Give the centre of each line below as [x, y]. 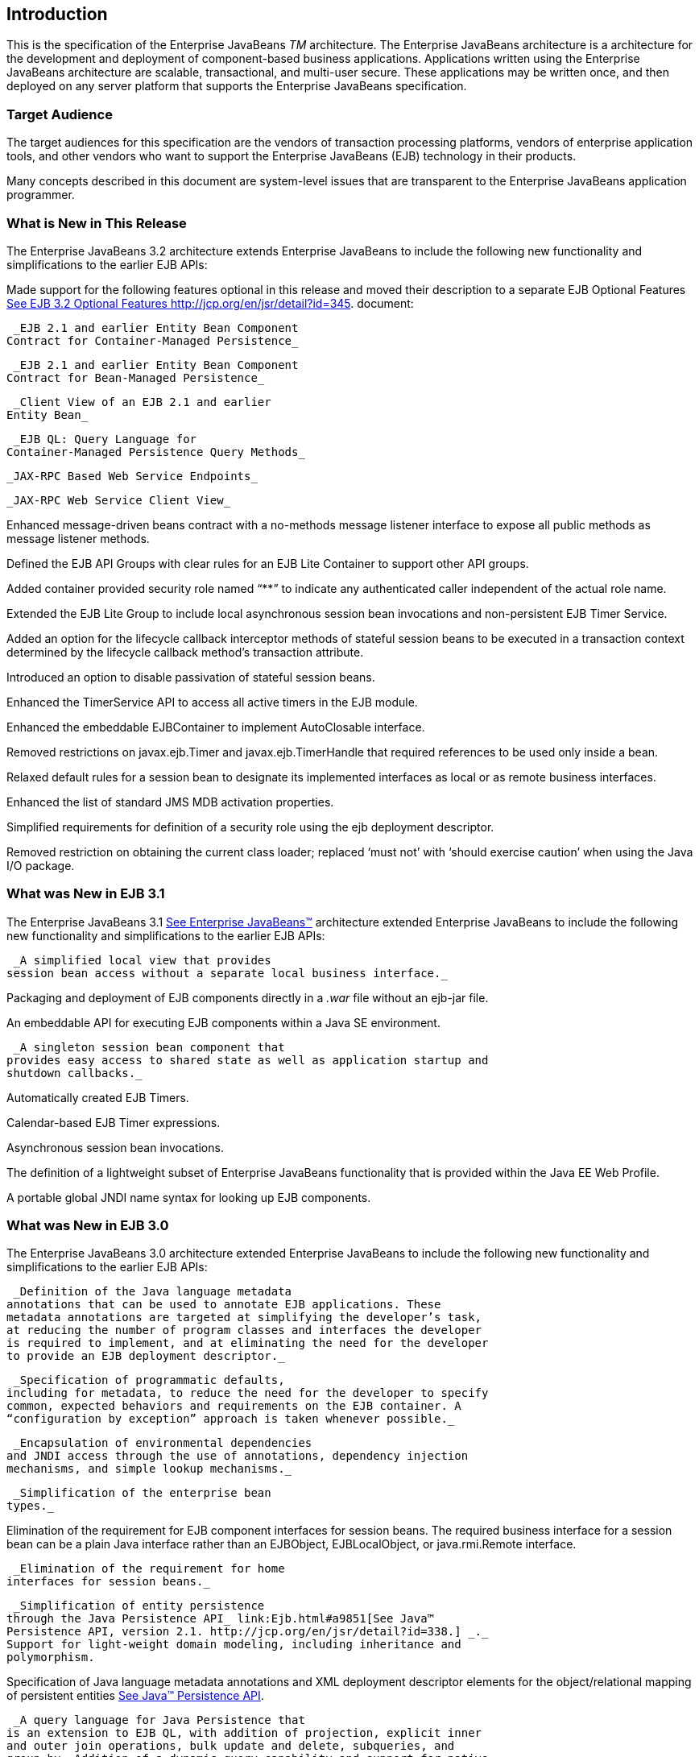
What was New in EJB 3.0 [88, 1226]
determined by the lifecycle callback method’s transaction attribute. [185, 652]
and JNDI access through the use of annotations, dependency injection [238, 1456]
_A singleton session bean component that [149, 1047]
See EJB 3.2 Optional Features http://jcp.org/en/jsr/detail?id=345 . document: [210, 303]
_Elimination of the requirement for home [149, 1569]
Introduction [57, 14]
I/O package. [41, 865]
